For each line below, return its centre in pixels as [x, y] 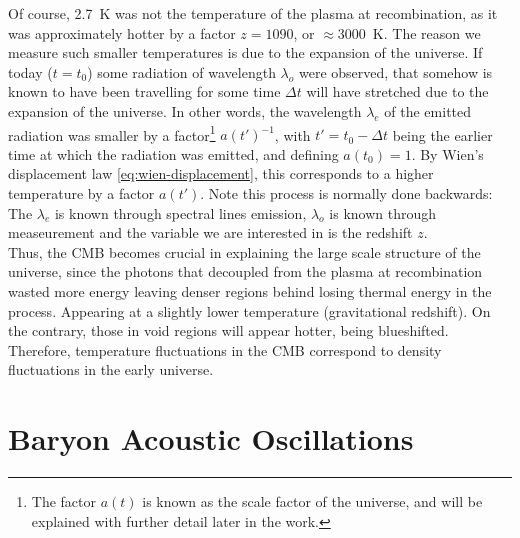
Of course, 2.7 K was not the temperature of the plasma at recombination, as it [253, 13]
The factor [64, 501]
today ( [30, 71]
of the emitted [428, 110]
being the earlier [442, 134]
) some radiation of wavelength [181, 71]
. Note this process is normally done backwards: [346, 193]
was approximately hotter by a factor [122, 32]
